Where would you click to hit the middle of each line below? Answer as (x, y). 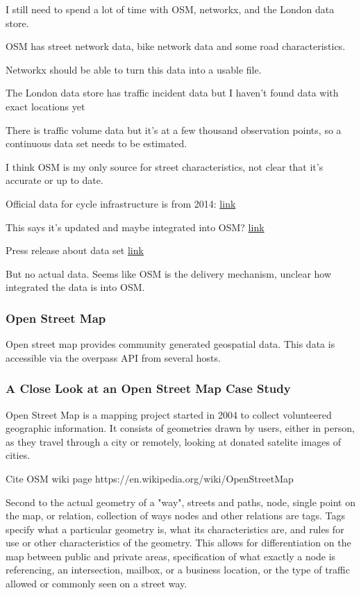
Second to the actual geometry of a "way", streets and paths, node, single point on (180, 502)
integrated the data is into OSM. (75, 287)
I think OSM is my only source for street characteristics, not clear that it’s (165, 166)
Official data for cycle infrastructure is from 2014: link (121, 203)
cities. (18, 455)
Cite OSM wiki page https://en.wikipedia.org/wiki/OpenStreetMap (150, 478)
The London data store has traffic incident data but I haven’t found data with (172, 93)
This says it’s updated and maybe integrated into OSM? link (135, 227)
